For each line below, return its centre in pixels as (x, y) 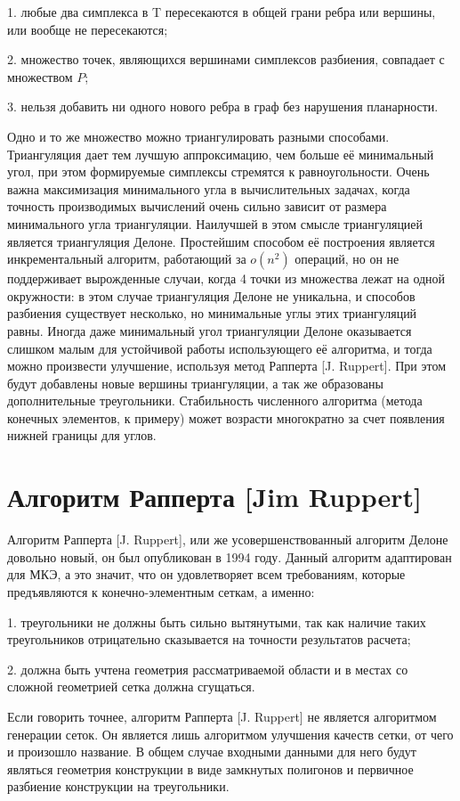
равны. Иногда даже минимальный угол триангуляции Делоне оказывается (210, 330)
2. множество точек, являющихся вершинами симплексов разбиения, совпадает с (226, 59)
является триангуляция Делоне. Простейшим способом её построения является (221, 241)
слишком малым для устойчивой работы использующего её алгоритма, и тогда (220, 348)
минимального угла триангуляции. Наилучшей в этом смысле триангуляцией (215, 223)
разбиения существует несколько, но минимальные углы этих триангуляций (212, 313)
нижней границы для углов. (82, 435)
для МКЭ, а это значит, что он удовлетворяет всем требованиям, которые (206, 574)
